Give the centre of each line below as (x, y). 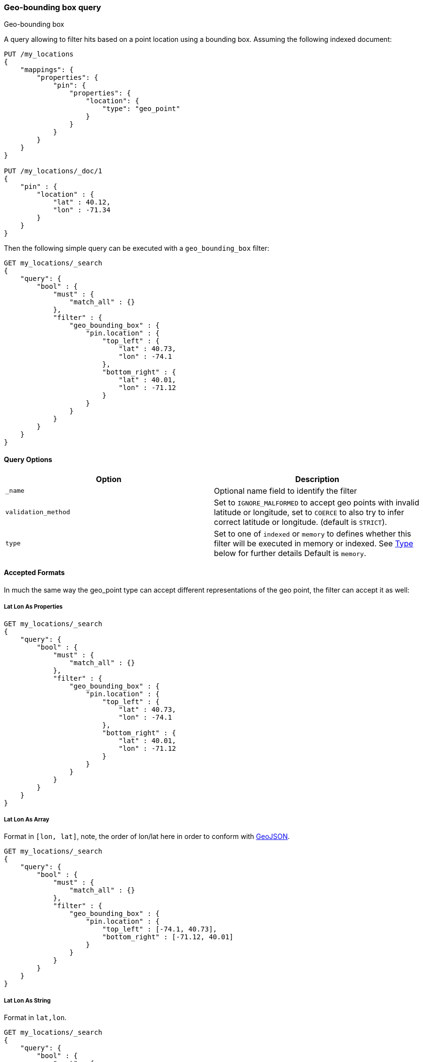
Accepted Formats (35, 573)
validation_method (38, 512)
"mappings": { (47, 70)
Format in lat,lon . (35, 1018)
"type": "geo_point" (141, 109)
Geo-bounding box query (53, 7)
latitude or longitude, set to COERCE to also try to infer (309, 512)
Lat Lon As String (27, 1000)
